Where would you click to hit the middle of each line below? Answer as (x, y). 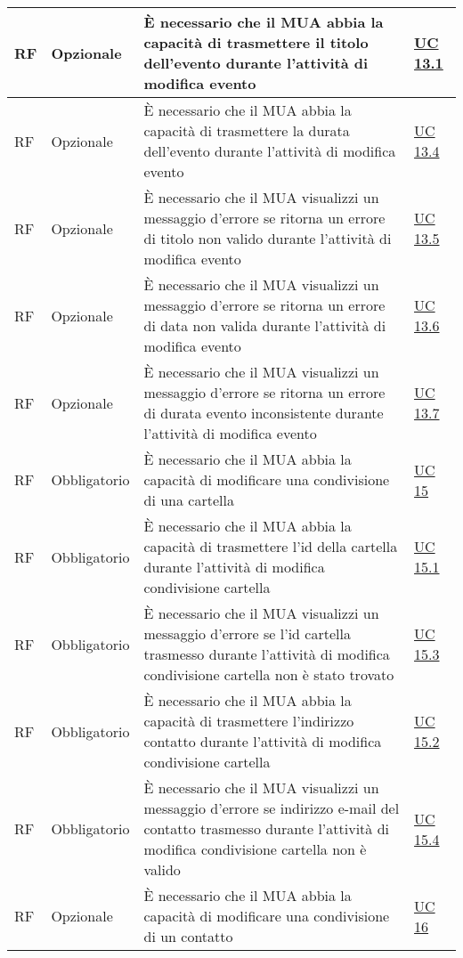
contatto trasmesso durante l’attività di (266, 828)
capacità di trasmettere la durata (247, 130)
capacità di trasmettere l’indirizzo (249, 721)
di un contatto (188, 936)
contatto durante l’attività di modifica (263, 741)
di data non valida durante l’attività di (265, 325)
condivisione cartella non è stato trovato (269, 674)
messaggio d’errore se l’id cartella (247, 633)
